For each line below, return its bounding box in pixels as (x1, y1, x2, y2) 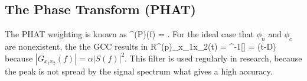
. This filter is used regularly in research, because (125, 51, 302, 64)
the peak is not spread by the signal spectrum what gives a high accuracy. (5, 64, 273, 77)
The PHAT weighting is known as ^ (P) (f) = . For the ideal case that (5, 28, 254, 40)
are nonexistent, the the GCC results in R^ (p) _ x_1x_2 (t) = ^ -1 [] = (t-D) (5, 40, 276, 52)
